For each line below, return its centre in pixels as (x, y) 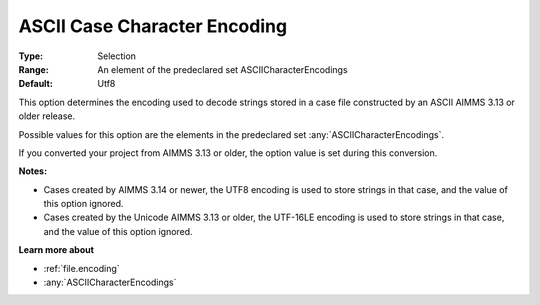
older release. (47, 116)
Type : (31, 56)
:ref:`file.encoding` (81, 268)
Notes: (33, 171)
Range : (33, 69)
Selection (117, 56)
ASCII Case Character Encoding (153, 26)
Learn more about (56, 250)
